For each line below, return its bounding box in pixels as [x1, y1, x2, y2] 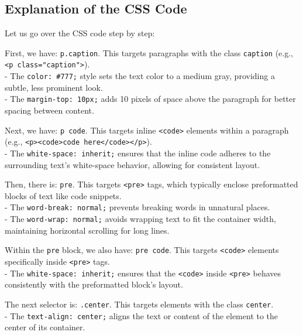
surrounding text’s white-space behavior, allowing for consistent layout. [5, 158, 260, 170]
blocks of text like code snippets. [5, 189, 122, 201]
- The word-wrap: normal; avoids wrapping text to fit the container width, [5, 213, 276, 225]
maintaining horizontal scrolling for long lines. [5, 224, 170, 236]
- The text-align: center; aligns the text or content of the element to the [5, 309, 278, 322]
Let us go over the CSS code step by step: [5, 27, 155, 39]
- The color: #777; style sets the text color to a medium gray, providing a [5, 70, 275, 82]
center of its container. [5, 321, 85, 333]
